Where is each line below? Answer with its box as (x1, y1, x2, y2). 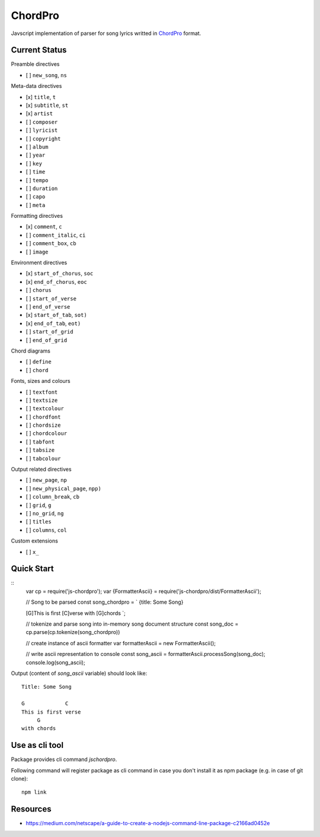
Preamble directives (11, 61, 60, 68)
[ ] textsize (25, 397, 58, 404)
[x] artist (25, 110, 53, 117)
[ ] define (25, 358, 52, 365)
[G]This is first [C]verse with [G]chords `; (25, 609, 126, 617)
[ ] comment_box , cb (25, 240, 76, 247)
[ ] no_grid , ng (25, 509, 64, 516)
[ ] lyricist (25, 126, 58, 134)
